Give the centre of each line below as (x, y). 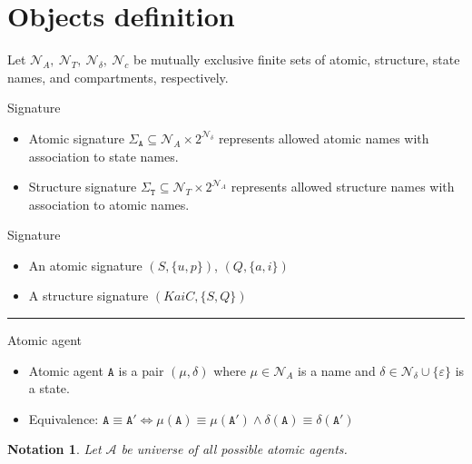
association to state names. (103, 156)
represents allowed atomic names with (324, 138)
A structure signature (88, 296)
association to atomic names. (109, 204)
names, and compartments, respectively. (118, 77)
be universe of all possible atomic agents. (234, 449)
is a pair (141, 370)
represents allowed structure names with (343, 187)
